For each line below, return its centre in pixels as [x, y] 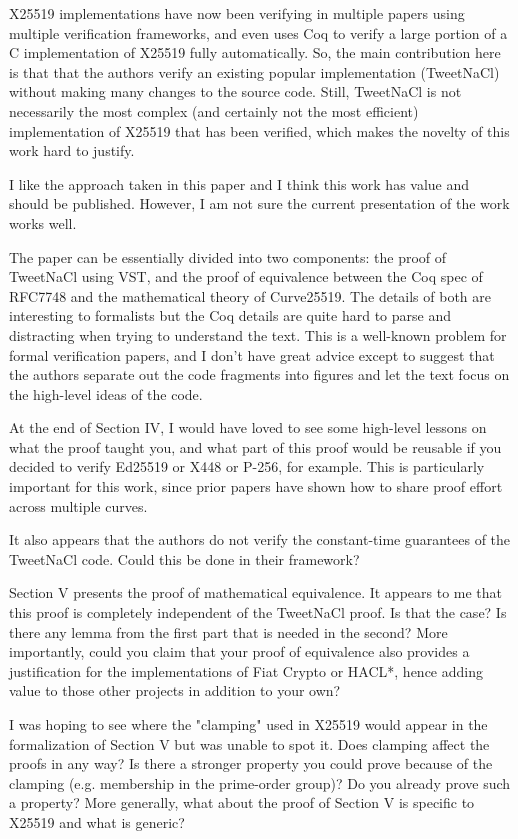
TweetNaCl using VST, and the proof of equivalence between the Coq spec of [246, 276]
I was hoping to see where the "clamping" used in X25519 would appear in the [248, 724]
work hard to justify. [72, 150]
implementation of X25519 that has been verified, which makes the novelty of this [259, 130]
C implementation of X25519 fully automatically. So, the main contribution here [255, 52]
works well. [43, 222]
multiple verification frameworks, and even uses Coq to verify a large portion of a [258, 32]
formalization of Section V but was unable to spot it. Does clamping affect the [249, 743]
